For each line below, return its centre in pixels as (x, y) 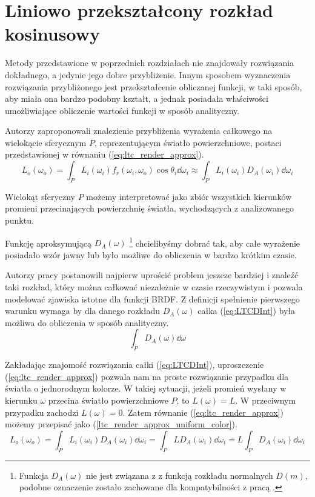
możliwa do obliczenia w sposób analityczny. (87, 322)
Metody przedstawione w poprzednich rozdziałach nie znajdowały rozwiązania (150, 63)
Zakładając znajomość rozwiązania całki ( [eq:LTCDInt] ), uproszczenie (134, 365)
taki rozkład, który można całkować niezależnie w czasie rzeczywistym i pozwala (154, 287)
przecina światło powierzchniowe (108, 400)
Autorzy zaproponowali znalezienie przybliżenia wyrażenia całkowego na (139, 131)
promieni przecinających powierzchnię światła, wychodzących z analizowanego (149, 208)
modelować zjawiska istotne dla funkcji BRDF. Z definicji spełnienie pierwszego (152, 299)
